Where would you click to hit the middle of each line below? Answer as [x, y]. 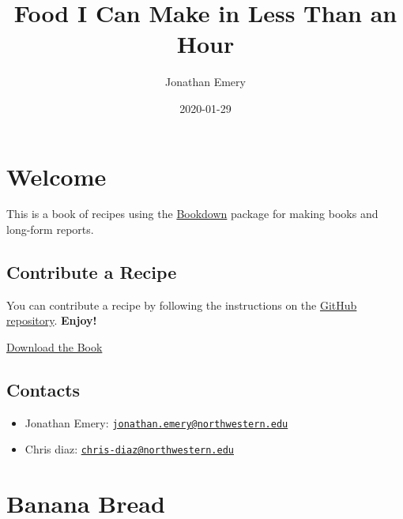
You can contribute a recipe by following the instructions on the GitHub [182, 305]
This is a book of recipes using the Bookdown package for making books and [192, 214]
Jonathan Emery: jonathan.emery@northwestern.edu [156, 422]
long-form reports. [50, 229]
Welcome [56, 176]
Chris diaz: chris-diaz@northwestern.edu [129, 449]
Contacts [43, 389]
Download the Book [55, 347]
